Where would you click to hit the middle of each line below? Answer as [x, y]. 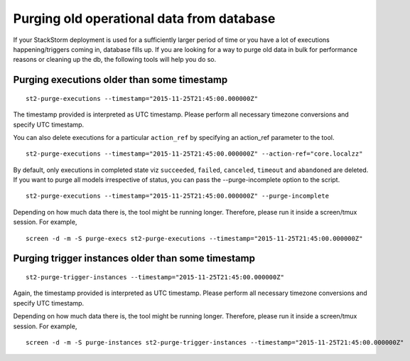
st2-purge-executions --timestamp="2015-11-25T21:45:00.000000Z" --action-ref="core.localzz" [194, 154]
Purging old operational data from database [144, 18]
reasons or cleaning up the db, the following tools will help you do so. [115, 60]
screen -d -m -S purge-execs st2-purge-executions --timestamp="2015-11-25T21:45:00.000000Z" [194, 238]
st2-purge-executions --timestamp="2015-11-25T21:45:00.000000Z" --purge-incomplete [178, 196]
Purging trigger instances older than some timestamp [134, 258]
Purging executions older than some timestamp [120, 80]
